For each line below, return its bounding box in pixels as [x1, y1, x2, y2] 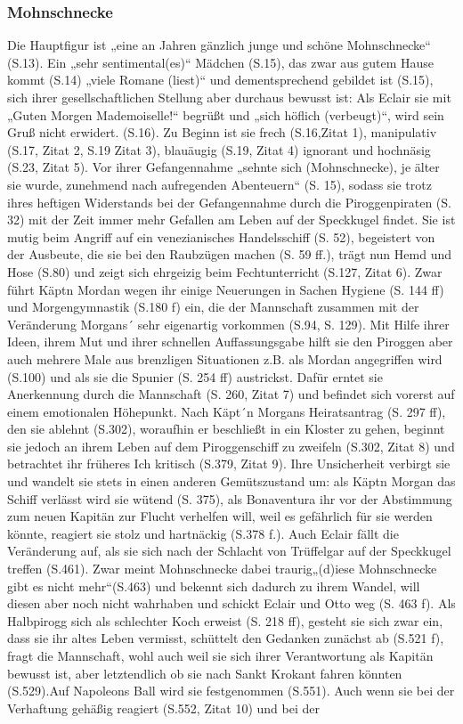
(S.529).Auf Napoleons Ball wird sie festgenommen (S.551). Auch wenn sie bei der [7, 681, 455, 700]
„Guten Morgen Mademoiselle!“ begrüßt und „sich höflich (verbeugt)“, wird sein [7, 105, 444, 124]
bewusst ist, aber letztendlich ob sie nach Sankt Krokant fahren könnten [7, 663, 402, 682]
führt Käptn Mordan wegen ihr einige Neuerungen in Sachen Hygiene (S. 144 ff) [7, 280, 444, 298]
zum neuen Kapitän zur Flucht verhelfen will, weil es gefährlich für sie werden [7, 507, 433, 525]
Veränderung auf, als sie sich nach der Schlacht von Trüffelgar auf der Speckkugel [7, 541, 451, 560]
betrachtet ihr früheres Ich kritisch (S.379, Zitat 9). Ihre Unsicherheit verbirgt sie [7, 454, 451, 473]
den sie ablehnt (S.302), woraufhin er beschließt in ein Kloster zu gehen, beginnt [7, 419, 445, 438]
